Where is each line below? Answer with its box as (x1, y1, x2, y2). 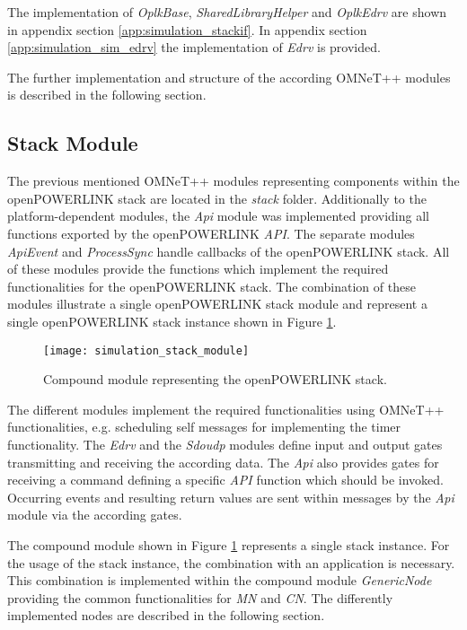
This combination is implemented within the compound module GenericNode (7, 571, 432, 590)
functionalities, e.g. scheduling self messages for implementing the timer (7, 417, 401, 436)
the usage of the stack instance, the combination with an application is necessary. (7, 553, 455, 572)
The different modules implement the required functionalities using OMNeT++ (7, 399, 445, 418)
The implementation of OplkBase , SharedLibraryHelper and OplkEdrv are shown (7, 3, 447, 21)
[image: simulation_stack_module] (43, 344, 250, 357)
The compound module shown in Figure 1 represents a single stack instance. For (7, 535, 450, 554)
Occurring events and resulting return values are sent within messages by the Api (7, 487, 454, 506)
